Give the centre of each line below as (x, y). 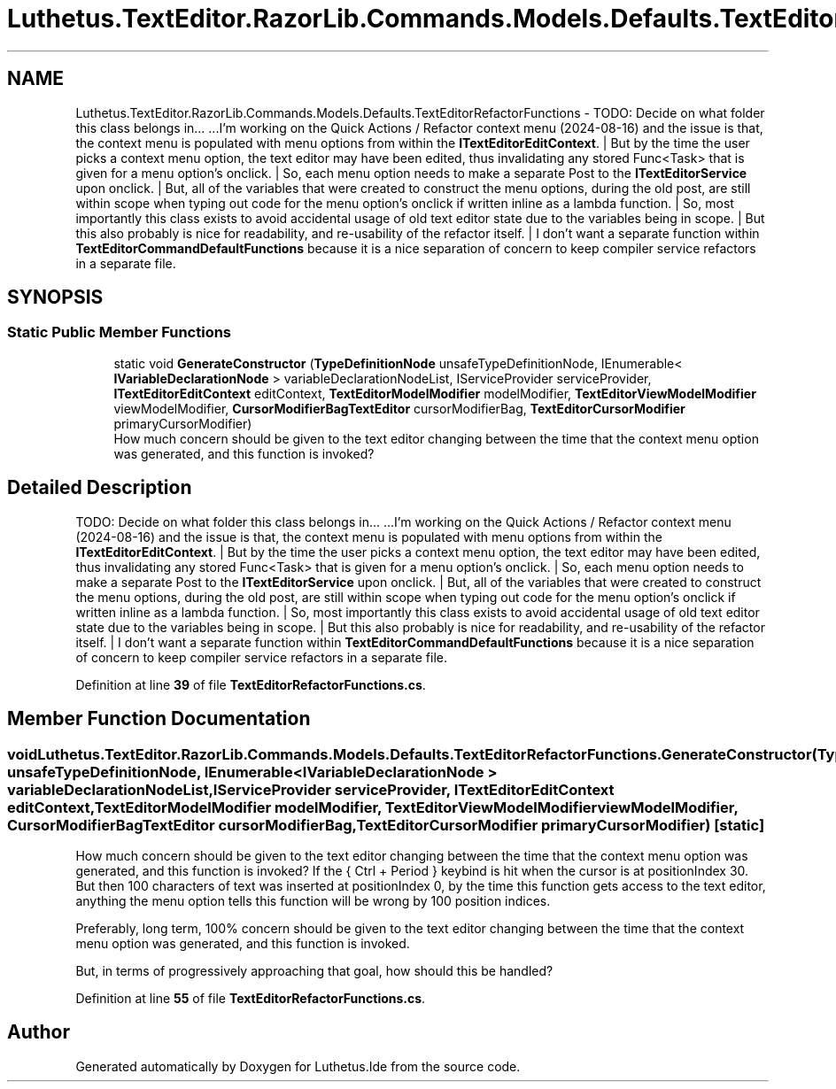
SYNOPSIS (55, 297)
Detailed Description (100, 488)
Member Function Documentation (159, 719)
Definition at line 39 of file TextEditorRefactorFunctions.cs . (251, 684)
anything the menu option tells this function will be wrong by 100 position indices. (313, 900)
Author (39, 1032)
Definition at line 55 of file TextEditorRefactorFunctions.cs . (251, 998)
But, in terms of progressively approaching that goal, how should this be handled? (314, 970)
